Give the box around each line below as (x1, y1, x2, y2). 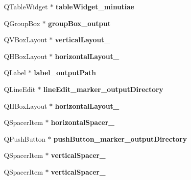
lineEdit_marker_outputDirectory (43, 84, 164, 94)
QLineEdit (4, 84, 36, 94)
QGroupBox (4, 18, 40, 28)
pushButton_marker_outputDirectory (53, 133, 187, 144)
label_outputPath (34, 67, 96, 78)
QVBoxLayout (4, 34, 47, 45)
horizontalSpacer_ (51, 117, 115, 127)
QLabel (4, 67, 26, 78)
